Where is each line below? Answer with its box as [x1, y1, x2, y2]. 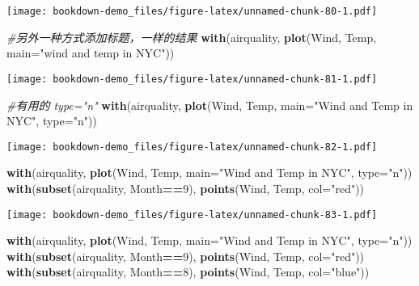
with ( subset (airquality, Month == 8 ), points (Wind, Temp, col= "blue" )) [6, 263, 370, 280]
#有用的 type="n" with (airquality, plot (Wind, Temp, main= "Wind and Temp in [6, 96, 413, 113]
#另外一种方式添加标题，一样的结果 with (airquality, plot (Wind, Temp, [6, 28, 377, 45]
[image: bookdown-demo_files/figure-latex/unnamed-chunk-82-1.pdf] [6, 141, 378, 153]
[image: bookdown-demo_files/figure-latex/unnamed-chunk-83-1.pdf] [6, 208, 378, 221]
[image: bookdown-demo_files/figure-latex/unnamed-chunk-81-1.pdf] [6, 73, 378, 85]
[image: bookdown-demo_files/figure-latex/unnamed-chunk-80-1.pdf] [6, 6, 378, 17]
